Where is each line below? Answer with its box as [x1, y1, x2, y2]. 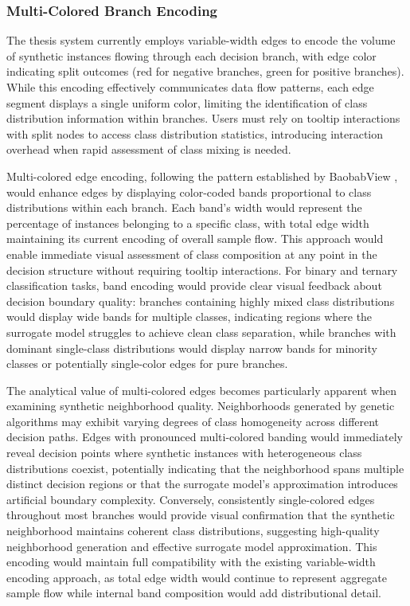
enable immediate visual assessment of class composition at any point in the [6, 245, 377, 262]
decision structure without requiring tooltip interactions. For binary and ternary [6, 261, 398, 278]
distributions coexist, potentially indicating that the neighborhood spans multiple [6, 459, 404, 476]
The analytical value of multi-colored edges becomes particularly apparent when [6, 381, 396, 398]
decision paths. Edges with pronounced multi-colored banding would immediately [6, 428, 403, 445]
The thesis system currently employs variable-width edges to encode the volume [6, 32, 396, 49]
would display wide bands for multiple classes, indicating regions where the [6, 308, 373, 325]
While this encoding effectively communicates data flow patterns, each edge [6, 79, 374, 95]
